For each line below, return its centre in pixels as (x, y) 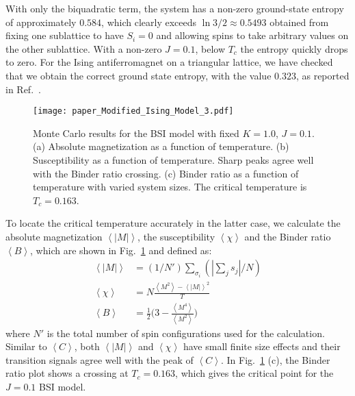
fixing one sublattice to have (65, 35)
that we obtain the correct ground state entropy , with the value (139, 75)
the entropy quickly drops (294, 48)
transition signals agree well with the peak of (100, 359)
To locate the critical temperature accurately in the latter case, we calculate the (173, 223)
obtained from (299, 22)
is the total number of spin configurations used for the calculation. (186, 333)
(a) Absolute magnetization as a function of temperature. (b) (161, 146)
